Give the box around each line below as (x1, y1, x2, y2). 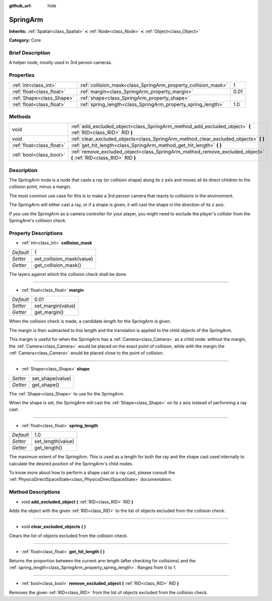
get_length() (34, 444, 63, 451)
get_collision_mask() (34, 262, 81, 269)
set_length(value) (34, 438, 75, 445)
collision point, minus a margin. (9, 184, 72, 190)
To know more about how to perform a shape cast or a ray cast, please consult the (9, 470, 175, 476)
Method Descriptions (9, 489, 60, 496)
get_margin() (34, 309, 64, 316)
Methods (9, 113, 31, 120)
